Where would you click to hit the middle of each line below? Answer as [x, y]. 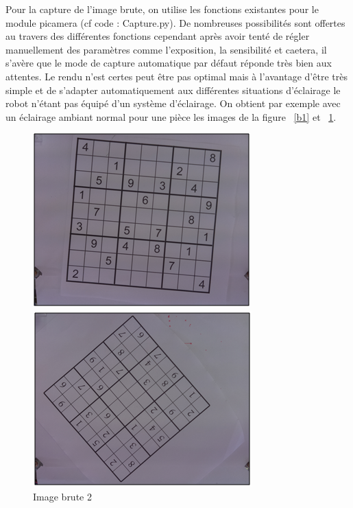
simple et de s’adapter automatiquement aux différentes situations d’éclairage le [173, 90]
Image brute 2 [62, 496]
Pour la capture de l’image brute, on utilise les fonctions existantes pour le [162, 9]
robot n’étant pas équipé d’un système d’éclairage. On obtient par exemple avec [173, 103]
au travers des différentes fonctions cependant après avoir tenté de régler [158, 36]
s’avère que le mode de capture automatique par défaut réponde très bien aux [169, 63]
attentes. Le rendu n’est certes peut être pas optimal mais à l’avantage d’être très [176, 76]
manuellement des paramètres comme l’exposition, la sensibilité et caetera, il [166, 49]
